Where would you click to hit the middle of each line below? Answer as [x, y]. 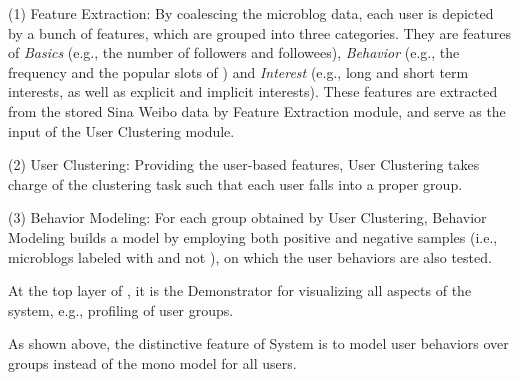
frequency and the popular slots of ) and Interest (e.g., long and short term [238, 71]
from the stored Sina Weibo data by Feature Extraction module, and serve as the [257, 110]
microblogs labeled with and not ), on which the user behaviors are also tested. [250, 256]
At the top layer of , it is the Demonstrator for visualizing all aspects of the [240, 290]
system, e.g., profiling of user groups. [121, 309]
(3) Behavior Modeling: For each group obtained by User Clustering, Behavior [247, 217]
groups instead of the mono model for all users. [152, 362]
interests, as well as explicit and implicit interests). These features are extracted [253, 91]
